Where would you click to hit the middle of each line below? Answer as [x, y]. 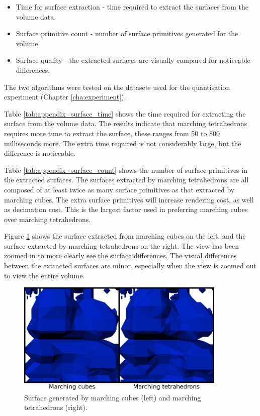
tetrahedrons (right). [56, 407]
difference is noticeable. [40, 153]
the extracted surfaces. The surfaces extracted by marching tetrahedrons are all [126, 180]
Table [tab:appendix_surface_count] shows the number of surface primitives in [126, 170]
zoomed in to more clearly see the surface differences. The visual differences [120, 255]
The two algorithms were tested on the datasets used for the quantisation [117, 87]
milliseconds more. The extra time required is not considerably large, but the [123, 143]
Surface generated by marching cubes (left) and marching [113, 397]
